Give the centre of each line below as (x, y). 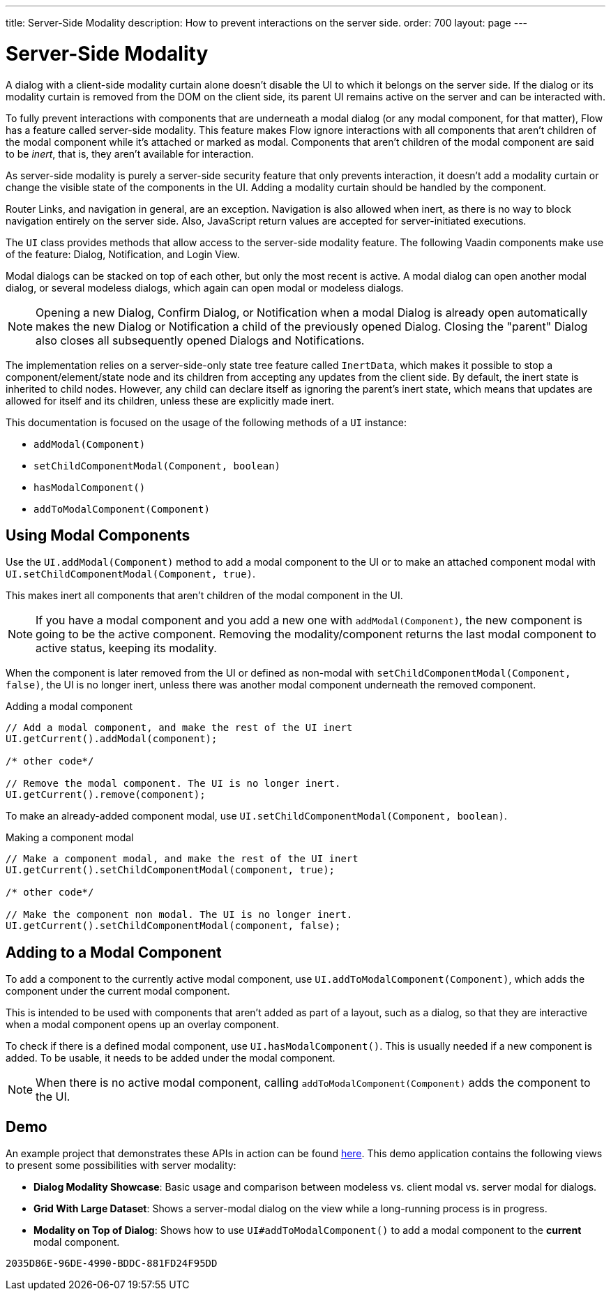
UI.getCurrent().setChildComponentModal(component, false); (173, 926)
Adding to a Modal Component (114, 952)
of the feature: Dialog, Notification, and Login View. (123, 254)
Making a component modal (70, 838)
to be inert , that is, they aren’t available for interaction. (130, 153)
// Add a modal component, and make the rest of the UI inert (179, 728)
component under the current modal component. (118, 991)
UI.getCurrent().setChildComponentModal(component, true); (171, 870)
